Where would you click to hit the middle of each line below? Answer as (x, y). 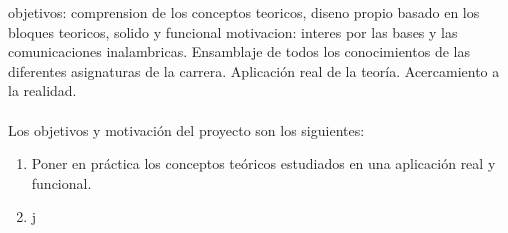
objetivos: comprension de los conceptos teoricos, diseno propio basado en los (244, 12)
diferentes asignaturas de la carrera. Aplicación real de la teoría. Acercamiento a (254, 70)
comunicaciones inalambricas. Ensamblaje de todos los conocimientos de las (239, 51)
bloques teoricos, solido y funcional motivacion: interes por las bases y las (233, 31)
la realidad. (42, 90)
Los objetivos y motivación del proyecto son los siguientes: (186, 129)
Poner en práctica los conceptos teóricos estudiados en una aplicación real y (263, 163)
